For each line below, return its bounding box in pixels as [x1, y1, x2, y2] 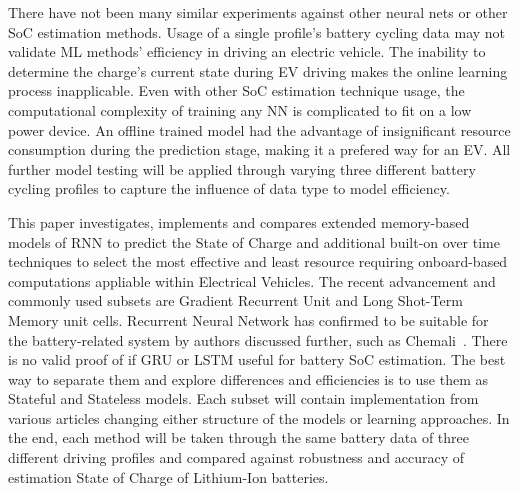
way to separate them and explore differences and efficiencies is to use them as [8, 368, 488, 389]
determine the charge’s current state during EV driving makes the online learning [8, 60, 508, 81]
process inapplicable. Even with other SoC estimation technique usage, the [8, 80, 465, 101]
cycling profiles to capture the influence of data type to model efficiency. [8, 178, 450, 199]
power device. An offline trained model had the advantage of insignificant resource [8, 119, 511, 140]
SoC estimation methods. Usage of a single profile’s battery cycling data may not [8, 21, 506, 42]
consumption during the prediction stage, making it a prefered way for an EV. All [8, 139, 511, 160]
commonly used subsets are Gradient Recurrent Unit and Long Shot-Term [8, 290, 463, 311]
